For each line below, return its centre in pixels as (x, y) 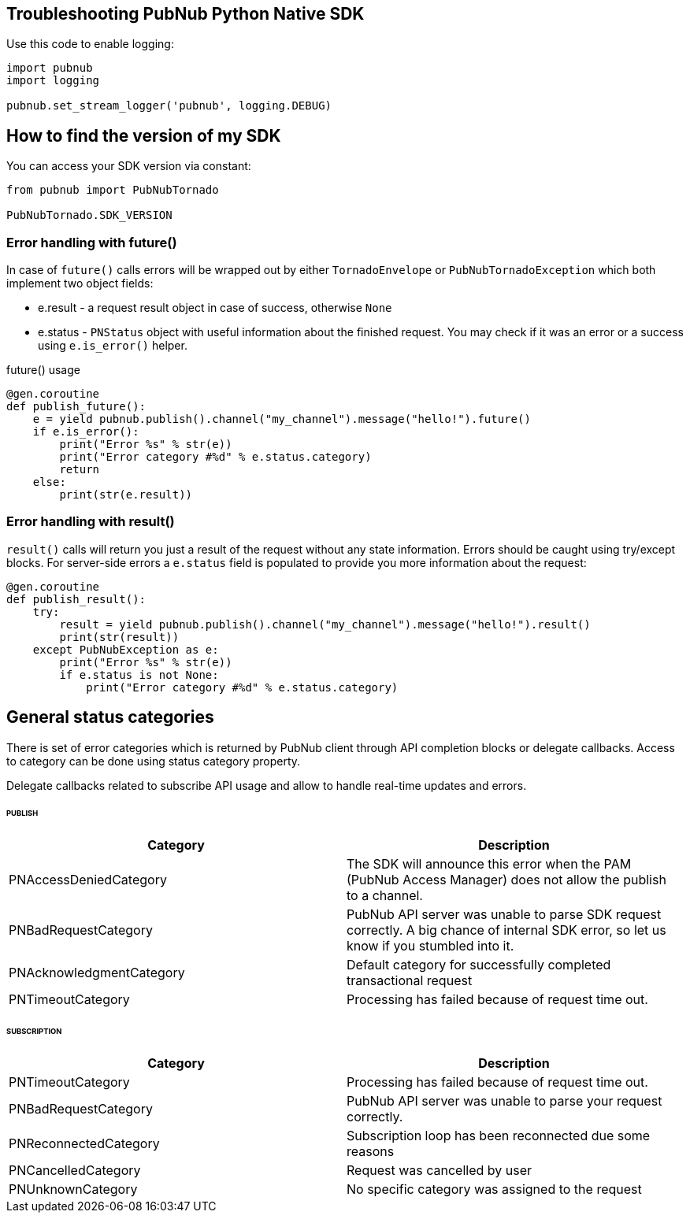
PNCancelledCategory (75, 1170)
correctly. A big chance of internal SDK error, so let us (506, 930)
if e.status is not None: (139, 674)
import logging (53, 81)
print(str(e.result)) (126, 495)
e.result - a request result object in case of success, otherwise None (215, 308)
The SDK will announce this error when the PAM (489, 864)
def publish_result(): (76, 599)
